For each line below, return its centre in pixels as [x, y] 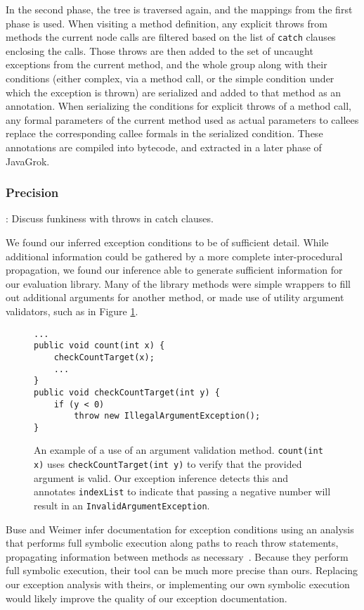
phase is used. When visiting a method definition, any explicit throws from [167, 23]
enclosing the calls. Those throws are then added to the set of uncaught [160, 50]
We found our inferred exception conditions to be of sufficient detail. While [167, 242]
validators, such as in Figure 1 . [72, 311]
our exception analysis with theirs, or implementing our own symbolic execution [178, 584]
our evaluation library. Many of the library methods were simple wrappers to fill [178, 283]
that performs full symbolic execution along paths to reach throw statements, [172, 543]
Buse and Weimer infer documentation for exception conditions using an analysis [180, 529]
